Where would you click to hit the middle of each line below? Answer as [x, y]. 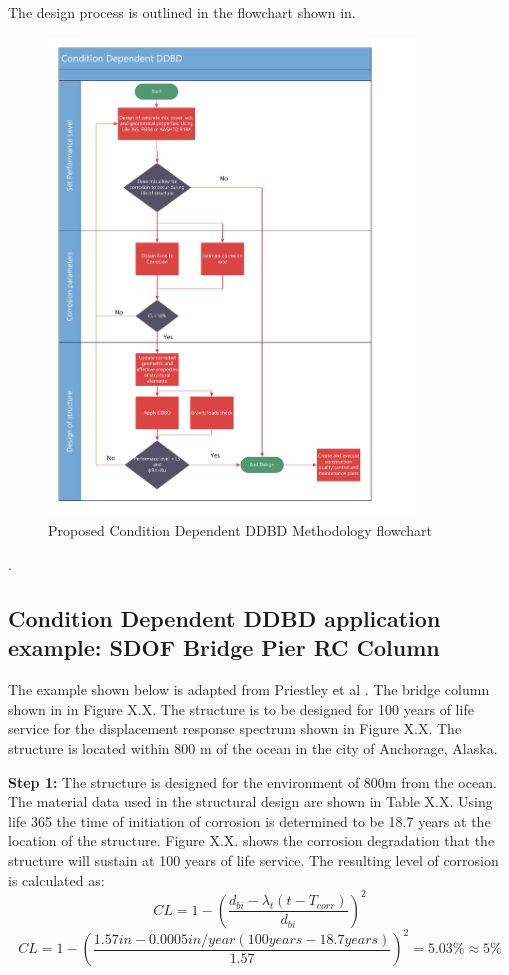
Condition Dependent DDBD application [224, 618]
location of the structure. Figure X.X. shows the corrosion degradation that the [251, 840]
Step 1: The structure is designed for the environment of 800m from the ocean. [252, 781]
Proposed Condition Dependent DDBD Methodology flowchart [240, 530]
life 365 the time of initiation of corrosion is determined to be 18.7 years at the [249, 820]
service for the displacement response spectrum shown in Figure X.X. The [235, 728]
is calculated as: [56, 879]
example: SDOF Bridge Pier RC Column [224, 647]
